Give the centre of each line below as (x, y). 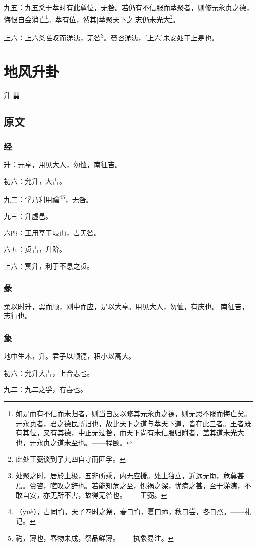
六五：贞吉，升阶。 (35, 249)
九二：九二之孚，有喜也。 (45, 389)
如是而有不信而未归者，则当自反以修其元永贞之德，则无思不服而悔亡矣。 (133, 413)
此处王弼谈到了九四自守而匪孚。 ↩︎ (70, 459)
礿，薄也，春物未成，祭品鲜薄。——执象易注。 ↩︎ (95, 537)
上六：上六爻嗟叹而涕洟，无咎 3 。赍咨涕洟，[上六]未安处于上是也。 (111, 37)
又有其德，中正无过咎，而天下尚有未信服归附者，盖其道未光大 (144, 433)
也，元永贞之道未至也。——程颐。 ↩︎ (74, 442)
